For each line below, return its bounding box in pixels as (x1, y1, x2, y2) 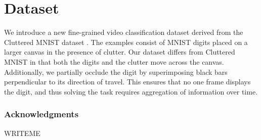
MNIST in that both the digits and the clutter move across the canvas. (4, 56, 224, 67)
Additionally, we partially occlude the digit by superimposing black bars (4, 66, 228, 77)
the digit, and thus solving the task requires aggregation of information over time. (4, 86, 258, 97)
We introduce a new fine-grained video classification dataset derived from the (4, 27, 243, 37)
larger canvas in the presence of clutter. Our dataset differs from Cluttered (4, 46, 235, 57)
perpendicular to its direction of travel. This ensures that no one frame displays (4, 76, 251, 87)
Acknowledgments (4, 108, 79, 120)
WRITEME (4, 127, 40, 138)
